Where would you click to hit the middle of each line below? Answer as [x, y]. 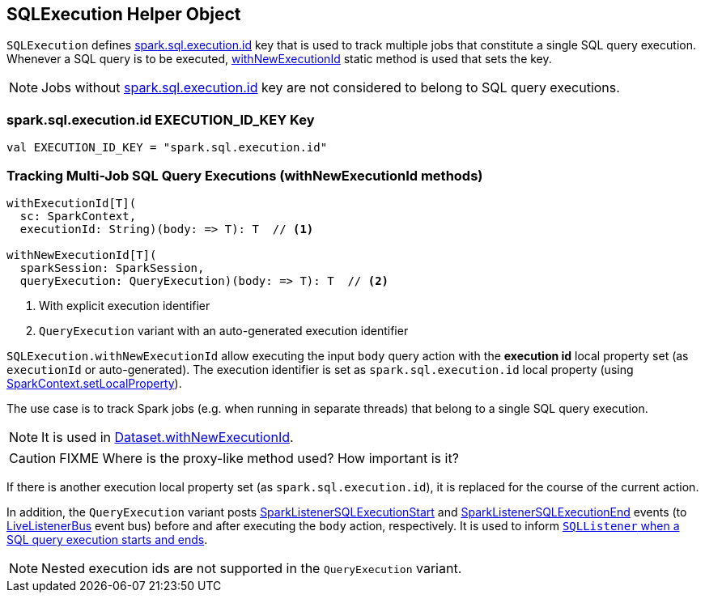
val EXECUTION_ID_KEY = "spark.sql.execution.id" [167, 148]
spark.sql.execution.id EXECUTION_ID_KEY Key [161, 119]
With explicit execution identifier [125, 305]
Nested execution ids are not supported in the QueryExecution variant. [252, 568]
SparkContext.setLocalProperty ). [94, 383]
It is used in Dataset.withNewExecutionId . [168, 437]
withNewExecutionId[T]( [82, 255]
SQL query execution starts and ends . [107, 539]
